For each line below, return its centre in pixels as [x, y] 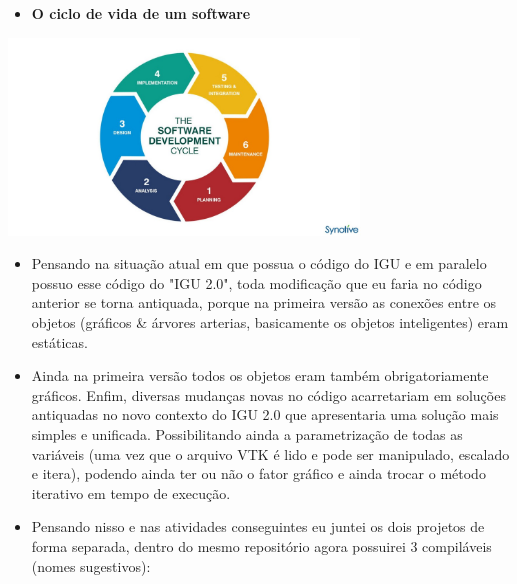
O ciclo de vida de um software [141, 13]
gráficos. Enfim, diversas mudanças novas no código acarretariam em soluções [268, 394]
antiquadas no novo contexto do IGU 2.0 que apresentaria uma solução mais [265, 414]
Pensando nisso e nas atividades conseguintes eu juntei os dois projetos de [258, 526]
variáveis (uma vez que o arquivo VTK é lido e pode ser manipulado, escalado [270, 453]
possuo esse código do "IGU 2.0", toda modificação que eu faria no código [256, 282]
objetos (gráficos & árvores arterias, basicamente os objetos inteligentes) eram [270, 322]
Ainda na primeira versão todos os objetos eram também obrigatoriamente [260, 375]
